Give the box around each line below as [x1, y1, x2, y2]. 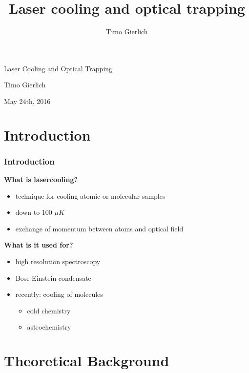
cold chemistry [27, 305, 71, 315]
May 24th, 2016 [4, 96, 51, 106]
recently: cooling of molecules [15, 289, 103, 299]
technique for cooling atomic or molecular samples [15, 190, 166, 201]
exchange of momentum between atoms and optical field [15, 223, 184, 233]
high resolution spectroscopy [15, 256, 101, 267]
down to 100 [15, 207, 52, 217]
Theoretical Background [4, 351, 169, 371]
